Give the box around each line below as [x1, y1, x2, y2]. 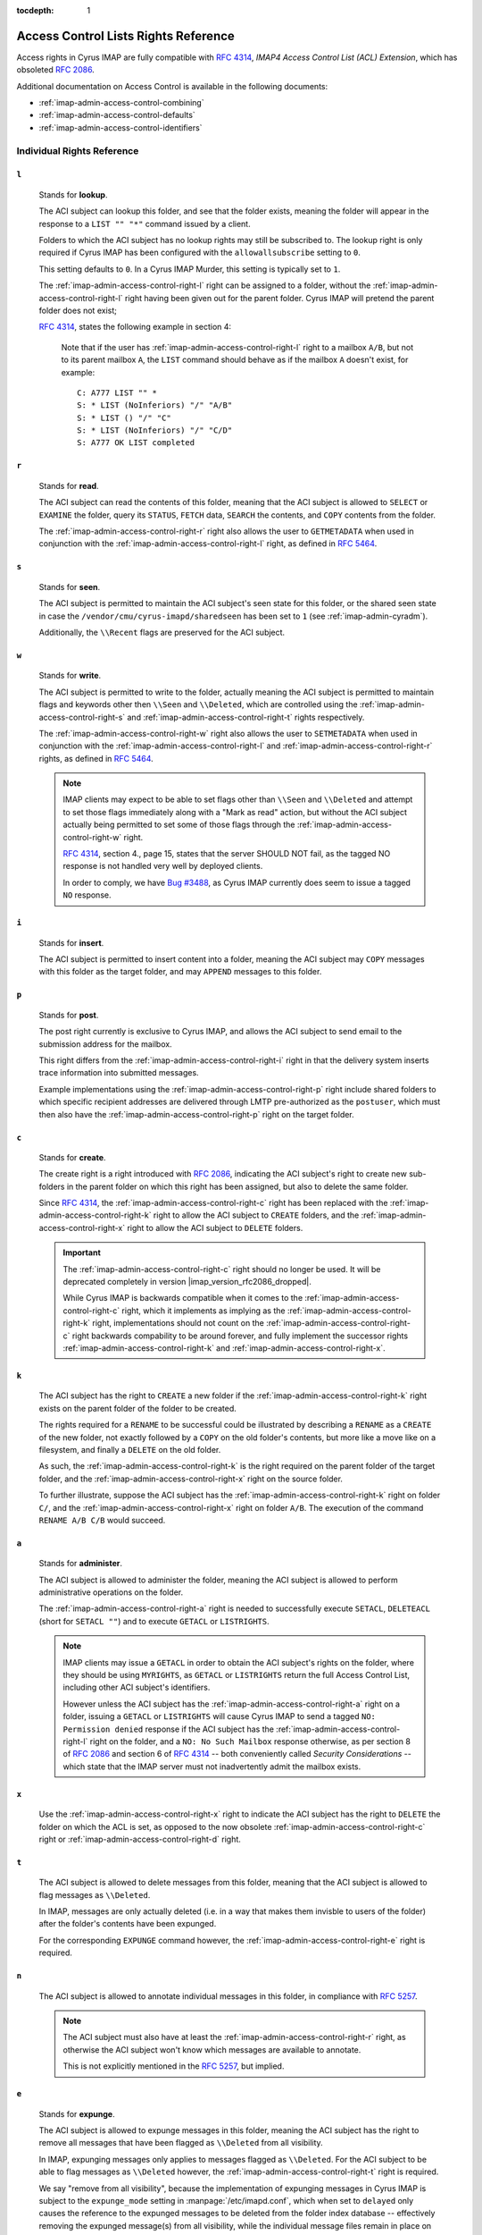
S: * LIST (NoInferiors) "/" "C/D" [77, 426, 233, 435]
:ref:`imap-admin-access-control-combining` [38, 97, 204, 108]
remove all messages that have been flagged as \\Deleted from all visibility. [38, 2138, 323, 2148]
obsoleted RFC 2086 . [16, 64, 96, 75]
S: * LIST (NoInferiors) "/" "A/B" [77, 401, 233, 410]
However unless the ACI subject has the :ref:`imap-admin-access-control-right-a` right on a [62, 1699, 401, 1709]
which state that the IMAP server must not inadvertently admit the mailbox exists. [62, 1761, 361, 1772]
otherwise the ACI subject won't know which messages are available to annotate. [62, 2044, 361, 2055]
